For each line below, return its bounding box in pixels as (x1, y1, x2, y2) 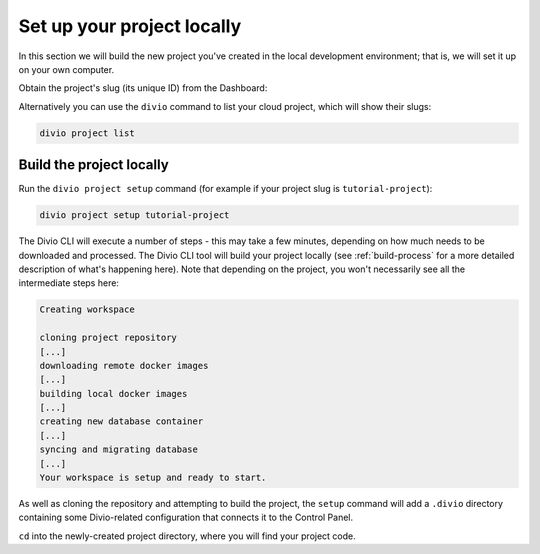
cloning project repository (39, 332, 177, 344)
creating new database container (39, 416, 204, 427)
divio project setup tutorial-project (39, 210, 230, 221)
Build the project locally (18, 156, 169, 174)
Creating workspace (39, 304, 135, 315)
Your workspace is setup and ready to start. (39, 472, 267, 484)
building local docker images (39, 388, 188, 399)
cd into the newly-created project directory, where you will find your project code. (18, 530, 357, 542)
